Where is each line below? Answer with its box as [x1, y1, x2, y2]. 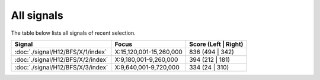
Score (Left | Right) [188, 40, 244, 48]
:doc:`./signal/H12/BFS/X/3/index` [14, 63, 108, 71]
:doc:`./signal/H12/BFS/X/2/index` [14, 55, 108, 64]
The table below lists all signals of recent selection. [11, 29, 136, 36]
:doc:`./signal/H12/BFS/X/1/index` [14, 48, 107, 56]
